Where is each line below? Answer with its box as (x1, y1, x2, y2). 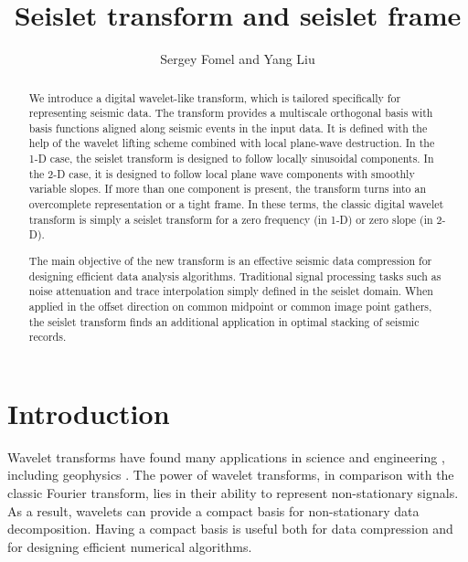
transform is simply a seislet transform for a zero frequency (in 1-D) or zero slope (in (28, 211, 433, 227)
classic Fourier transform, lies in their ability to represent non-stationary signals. (7, 483, 459, 503)
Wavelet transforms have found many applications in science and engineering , (7, 447, 445, 466)
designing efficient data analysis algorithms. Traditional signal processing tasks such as (28, 268, 441, 283)
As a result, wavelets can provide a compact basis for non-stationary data (7, 501, 420, 520)
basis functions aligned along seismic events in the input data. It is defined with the (28, 120, 428, 135)
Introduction (7, 394, 170, 431)
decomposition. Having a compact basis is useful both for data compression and (7, 519, 453, 538)
